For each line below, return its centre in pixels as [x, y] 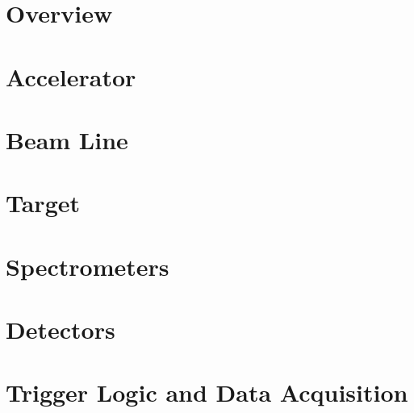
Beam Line [67, 139]
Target [43, 203]
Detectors [61, 330]
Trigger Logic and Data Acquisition [207, 392]
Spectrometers [88, 266]
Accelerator [71, 76]
